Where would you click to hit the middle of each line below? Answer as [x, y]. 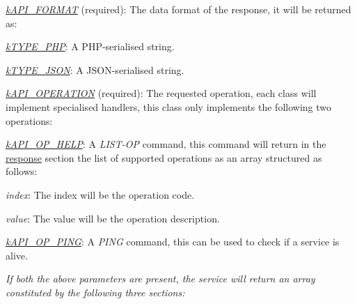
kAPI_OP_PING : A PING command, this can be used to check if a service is [173, 242]
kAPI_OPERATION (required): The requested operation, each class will [161, 93]
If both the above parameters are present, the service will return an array [160, 279]
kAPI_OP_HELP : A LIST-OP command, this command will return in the [166, 144]
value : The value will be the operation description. [113, 218]
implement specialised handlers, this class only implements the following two [168, 106]
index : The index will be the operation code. [100, 194]
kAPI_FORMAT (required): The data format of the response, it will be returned [178, 9]
